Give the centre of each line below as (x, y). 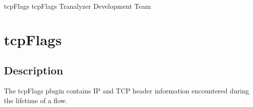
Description (34, 70)
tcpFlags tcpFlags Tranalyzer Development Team (78, 6)
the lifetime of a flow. (36, 100)
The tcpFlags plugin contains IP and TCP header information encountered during (127, 91)
